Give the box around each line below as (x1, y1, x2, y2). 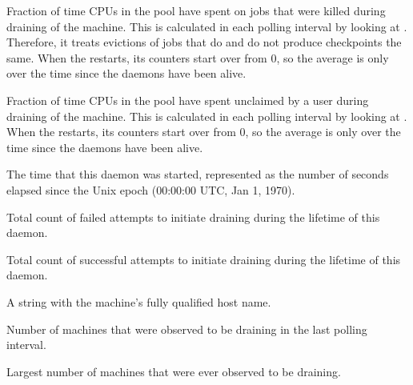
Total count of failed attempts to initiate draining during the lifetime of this (6, 208, 380, 225)
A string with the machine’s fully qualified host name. (6, 293, 271, 310)
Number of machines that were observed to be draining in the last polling (6, 320, 367, 337)
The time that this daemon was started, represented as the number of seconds (6, 166, 389, 182)
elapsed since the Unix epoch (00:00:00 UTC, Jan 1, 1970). (6, 181, 295, 198)
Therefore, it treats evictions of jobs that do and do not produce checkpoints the (6, 34, 402, 50)
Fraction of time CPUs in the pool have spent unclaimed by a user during (6, 91, 369, 108)
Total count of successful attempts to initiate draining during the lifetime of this (6, 251, 401, 267)
